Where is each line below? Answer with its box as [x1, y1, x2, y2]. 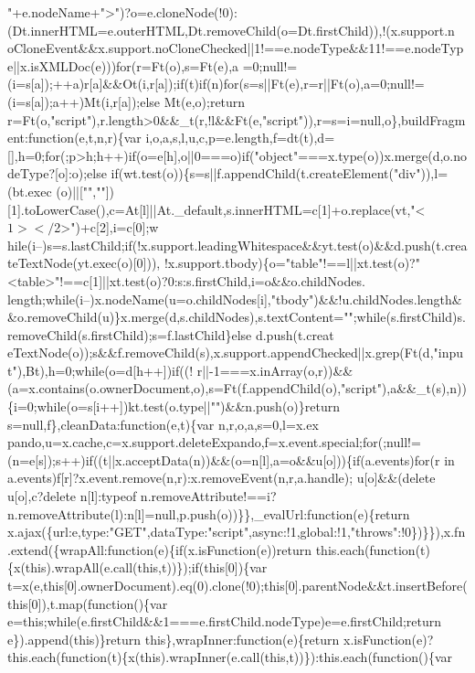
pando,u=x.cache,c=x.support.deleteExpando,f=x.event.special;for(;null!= [7, 433, 421, 452]
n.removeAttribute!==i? [140, 486, 277, 506]
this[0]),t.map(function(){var [7, 593, 168, 613]
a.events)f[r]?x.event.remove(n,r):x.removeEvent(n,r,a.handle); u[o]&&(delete [7, 468, 436, 487]
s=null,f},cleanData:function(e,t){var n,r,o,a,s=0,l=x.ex [7, 414, 319, 433]
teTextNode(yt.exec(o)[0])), [7, 253, 161, 272]
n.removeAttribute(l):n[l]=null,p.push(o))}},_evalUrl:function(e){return [7, 504, 410, 523]
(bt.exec [7, 181, 52, 200]
